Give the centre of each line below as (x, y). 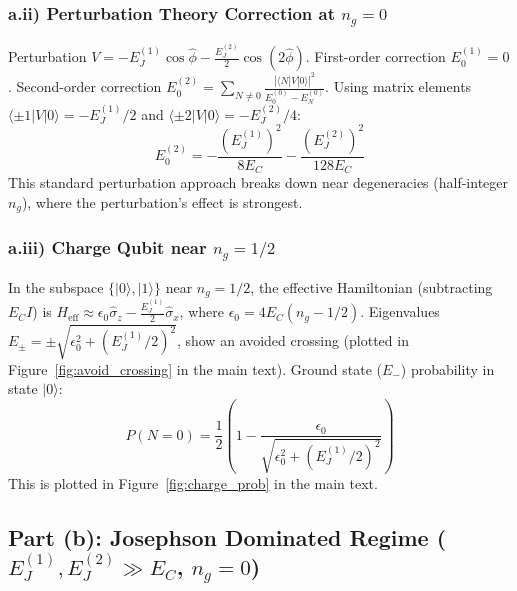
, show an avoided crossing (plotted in (292, 340)
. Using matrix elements (398, 86)
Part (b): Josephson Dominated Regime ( (227, 536)
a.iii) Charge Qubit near (107, 247)
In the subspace (56, 286)
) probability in (447, 368)
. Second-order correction (85, 86)
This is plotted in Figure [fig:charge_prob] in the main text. (193, 482)
